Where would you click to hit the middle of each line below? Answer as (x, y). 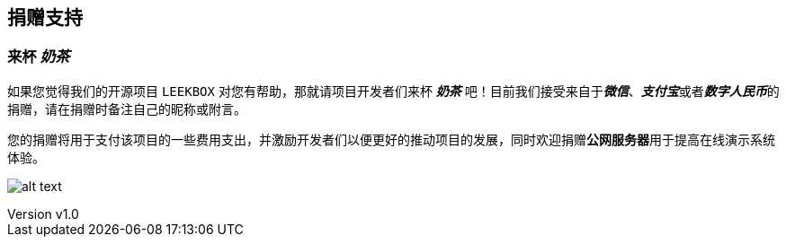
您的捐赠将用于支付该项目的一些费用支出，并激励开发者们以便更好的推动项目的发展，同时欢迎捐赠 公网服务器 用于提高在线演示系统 (391, 139)
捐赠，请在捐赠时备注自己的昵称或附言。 (127, 109)
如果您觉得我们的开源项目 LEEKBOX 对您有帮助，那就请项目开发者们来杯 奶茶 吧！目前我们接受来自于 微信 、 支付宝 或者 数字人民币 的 (393, 91)
